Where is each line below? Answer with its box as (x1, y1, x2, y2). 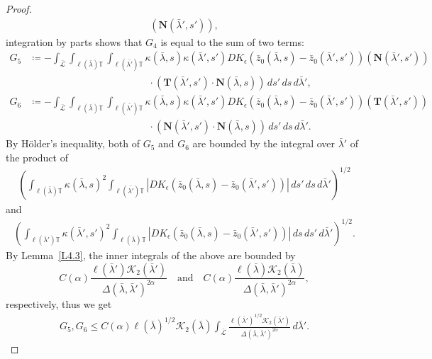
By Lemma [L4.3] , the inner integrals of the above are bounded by (6, 247, 296, 262)
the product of (6, 149, 68, 164)
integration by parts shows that (6, 34, 143, 49)
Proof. (6, 1, 32, 16)
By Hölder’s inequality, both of (6, 136, 140, 151)
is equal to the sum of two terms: (160, 34, 304, 49)
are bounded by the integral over (192, 136, 336, 151)
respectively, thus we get (6, 296, 112, 311)
